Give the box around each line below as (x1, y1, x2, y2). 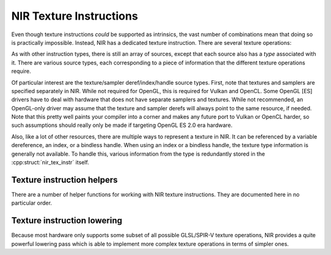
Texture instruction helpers (11, 175, 118, 185)
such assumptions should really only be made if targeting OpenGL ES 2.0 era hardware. (11, 121, 233, 129)
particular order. (11, 199, 52, 207)
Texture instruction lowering (11, 215, 123, 226)
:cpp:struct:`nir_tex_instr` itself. (11, 159, 89, 166)
